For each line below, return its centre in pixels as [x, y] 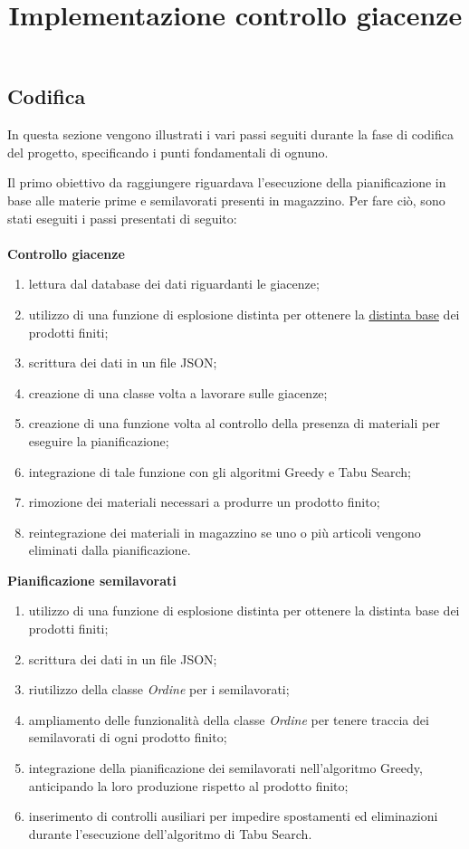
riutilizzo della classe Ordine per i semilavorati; [159, 689]
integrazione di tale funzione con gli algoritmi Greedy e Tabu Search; [220, 471]
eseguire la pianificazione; [99, 440]
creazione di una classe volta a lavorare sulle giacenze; [178, 392]
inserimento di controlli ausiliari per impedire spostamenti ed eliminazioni [233, 816]
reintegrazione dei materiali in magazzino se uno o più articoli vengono [225, 532]
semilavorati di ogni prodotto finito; [128, 737]
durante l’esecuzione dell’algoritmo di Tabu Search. [170, 833]
